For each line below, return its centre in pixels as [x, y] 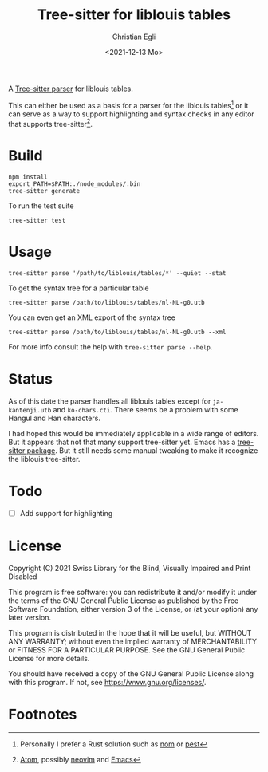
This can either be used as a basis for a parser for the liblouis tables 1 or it [128, 104]
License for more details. [49, 658]
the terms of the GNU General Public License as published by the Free [124, 601]
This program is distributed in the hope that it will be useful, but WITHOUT [130, 633]
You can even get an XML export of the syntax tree [92, 317]
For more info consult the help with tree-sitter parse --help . [110, 347]
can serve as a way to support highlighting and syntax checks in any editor [132, 114]
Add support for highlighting [66, 513]
